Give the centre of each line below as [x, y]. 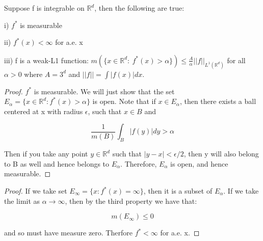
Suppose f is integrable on [44, 8]
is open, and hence [199, 163]
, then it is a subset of [178, 191]
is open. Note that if [124, 101]
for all [236, 60]
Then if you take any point [46, 154]
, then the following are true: [139, 8]
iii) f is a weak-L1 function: [46, 60]
